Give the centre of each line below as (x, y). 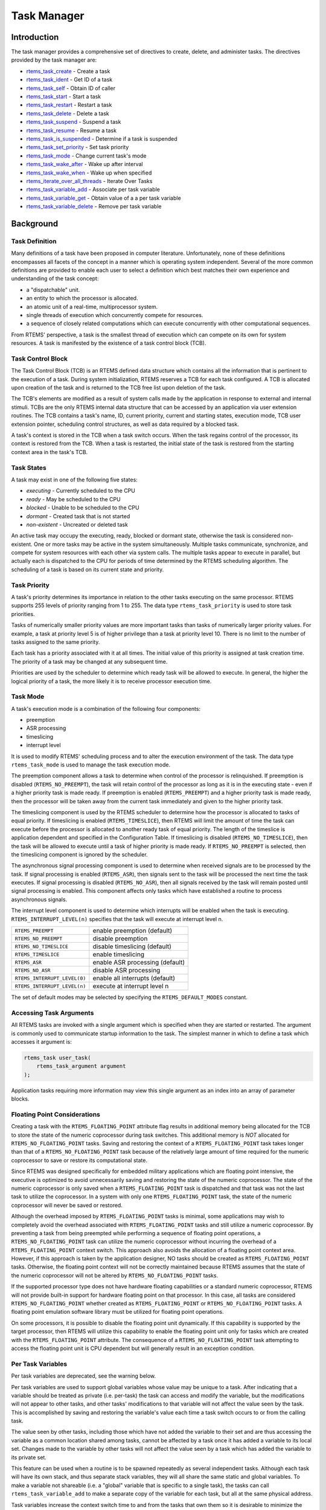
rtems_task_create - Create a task (68, 71)
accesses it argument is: (41, 1041)
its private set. (29, 1457)
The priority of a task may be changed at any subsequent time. (89, 661)
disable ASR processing (126, 971)
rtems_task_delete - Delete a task (68, 113)
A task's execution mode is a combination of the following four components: (106, 708)
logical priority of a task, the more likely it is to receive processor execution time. (111, 681)
